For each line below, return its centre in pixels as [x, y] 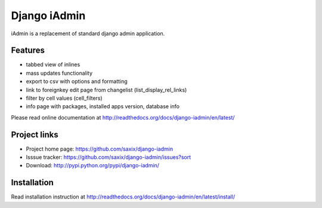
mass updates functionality [59, 73]
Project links [35, 134]
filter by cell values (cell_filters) [64, 98]
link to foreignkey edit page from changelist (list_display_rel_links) [106, 90]
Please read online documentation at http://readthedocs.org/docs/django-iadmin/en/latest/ [123, 117]
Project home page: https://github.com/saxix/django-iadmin [99, 149]
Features [28, 51]
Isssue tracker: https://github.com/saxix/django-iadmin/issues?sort [109, 157]
